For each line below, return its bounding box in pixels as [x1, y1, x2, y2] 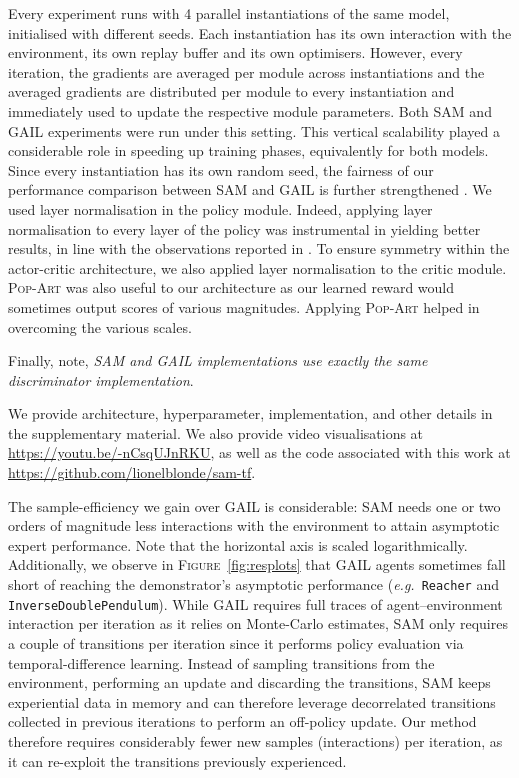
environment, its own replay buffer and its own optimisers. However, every [8, 42, 463, 63]
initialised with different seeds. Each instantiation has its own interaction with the [8, 22, 512, 43]
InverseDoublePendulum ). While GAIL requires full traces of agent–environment [8, 593, 503, 614]
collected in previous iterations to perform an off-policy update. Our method [8, 711, 477, 732]
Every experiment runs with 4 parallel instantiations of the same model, [8, 3, 450, 23]
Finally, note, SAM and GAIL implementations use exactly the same [8, 350, 428, 371]
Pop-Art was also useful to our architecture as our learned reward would [8, 277, 455, 298]
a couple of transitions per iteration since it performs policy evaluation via [8, 632, 464, 653]
